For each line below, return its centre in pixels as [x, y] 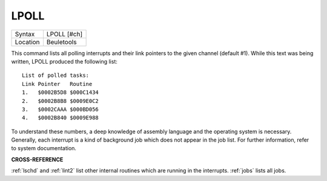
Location [27, 42]
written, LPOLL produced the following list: [64, 61]
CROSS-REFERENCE [37, 159]
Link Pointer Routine [57, 84]
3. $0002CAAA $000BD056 [61, 109]
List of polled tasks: [56, 75]
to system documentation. [44, 148]
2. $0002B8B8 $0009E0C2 [61, 101]
